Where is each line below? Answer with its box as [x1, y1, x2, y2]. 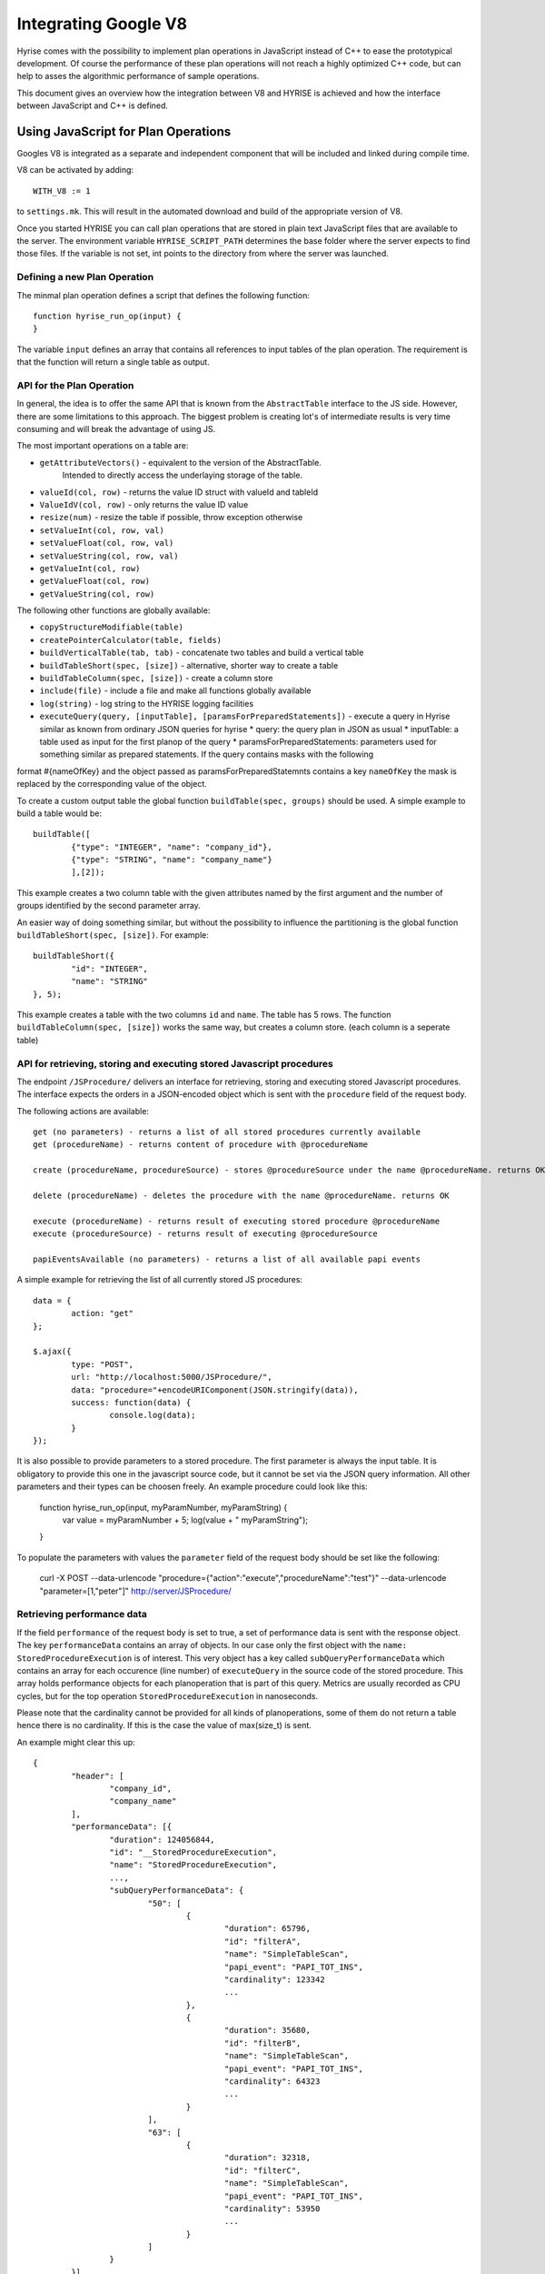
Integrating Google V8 [16, 14, 188, 34]
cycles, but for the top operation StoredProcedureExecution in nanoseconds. [16, 1690, 318, 1701]
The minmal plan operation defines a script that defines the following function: [16, 289, 311, 300]
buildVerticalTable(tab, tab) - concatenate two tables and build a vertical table [39, 647, 364, 659]
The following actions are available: [16, 1105, 150, 1116]
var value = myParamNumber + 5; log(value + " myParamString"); [62, 1514, 309, 1525]
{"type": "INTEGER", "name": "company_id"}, [71, 841, 272, 852]
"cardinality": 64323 [223, 2077, 321, 2087]
